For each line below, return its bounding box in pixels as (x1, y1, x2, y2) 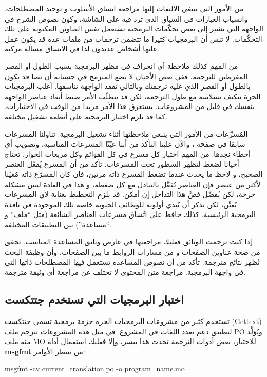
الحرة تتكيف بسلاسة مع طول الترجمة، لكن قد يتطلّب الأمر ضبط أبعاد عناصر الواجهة (5, 91, 261, 101)
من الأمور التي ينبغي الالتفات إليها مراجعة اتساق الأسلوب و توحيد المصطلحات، (5, 3, 244, 13)
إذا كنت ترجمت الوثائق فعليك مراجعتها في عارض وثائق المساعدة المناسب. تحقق (5, 236, 252, 247)
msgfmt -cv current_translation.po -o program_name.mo (5, 363, 185, 374)
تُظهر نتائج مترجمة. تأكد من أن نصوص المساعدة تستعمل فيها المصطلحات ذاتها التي (5, 256, 260, 267)
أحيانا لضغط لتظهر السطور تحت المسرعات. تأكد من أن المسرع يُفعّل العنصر (5, 158, 239, 169)
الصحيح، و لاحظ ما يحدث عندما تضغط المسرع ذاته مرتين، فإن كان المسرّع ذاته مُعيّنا (5, 168, 263, 179)
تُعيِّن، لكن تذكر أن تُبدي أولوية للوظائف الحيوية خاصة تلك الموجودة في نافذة (5, 199, 237, 209)
